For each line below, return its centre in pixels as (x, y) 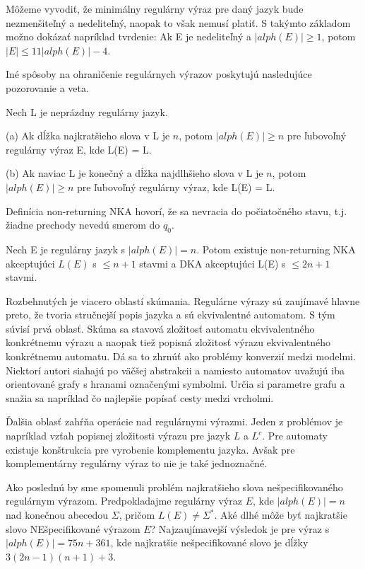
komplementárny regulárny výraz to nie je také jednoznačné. (136, 463)
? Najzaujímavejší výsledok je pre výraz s (240, 528)
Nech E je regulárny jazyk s (66, 249)
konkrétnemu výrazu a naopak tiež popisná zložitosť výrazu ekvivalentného (168, 342)
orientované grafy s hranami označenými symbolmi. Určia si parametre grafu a (175, 384)
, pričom (137, 515)
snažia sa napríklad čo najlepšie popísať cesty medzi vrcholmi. (140, 397)
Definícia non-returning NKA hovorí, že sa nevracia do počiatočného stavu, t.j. (176, 211)
